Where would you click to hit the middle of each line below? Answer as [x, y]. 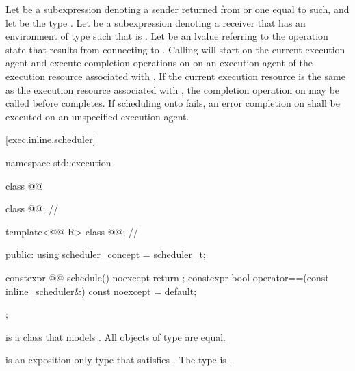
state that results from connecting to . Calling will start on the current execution [175, 49]
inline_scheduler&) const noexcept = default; [101, 291]
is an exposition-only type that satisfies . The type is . [119, 360]
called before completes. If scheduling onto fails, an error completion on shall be [173, 103]
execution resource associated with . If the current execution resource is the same [175, 76]
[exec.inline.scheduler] [51, 139]
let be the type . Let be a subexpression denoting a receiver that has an [156, 22]
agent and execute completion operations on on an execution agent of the [159, 63]
